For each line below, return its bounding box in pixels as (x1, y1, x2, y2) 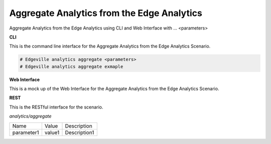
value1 (44, 129, 60, 136)
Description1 (65, 129, 94, 136)
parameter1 (12, 129, 39, 136)
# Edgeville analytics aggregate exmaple (20, 63, 123, 69)
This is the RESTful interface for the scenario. (9, 104, 103, 110)
